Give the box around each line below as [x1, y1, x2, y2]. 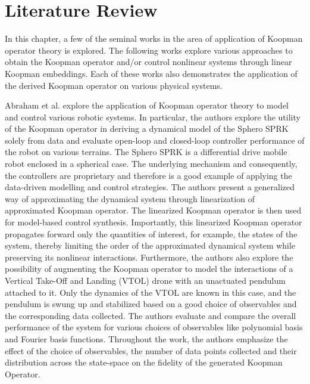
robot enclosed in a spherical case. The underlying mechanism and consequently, [5, 157, 298, 170]
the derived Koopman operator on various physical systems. [5, 79, 223, 91]
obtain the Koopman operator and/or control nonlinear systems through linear [5, 55, 292, 68]
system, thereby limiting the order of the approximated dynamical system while [5, 239, 296, 252]
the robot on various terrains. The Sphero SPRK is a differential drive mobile [5, 145, 287, 158]
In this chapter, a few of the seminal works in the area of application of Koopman [5, 32, 303, 45]
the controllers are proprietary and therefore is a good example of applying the [5, 169, 292, 181]
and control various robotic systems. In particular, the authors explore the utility [5, 110, 300, 123]
